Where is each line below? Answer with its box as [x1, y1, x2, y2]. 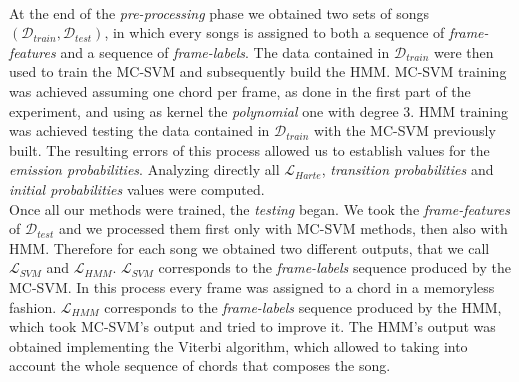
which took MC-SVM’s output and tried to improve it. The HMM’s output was [9, 316, 496, 337]
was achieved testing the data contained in [9, 120, 270, 141]
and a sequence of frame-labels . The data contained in [60, 41, 390, 62]
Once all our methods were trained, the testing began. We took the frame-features [9, 198, 511, 219]
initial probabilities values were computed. [9, 178, 265, 199]
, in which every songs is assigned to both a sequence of [104, 22, 445, 43]
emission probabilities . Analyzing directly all [9, 159, 280, 180]
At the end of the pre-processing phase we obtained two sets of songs [9, 2, 429, 23]
